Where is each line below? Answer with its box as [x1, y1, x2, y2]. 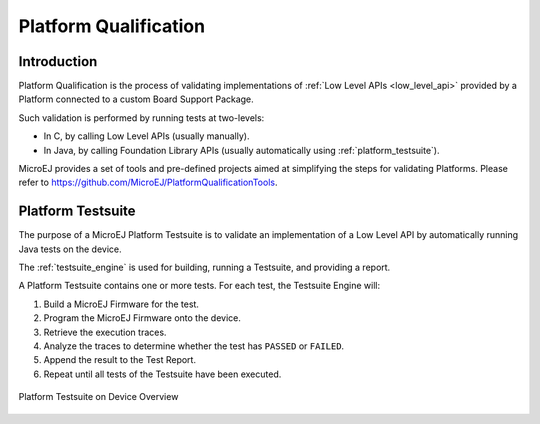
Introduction [18, 53, 98, 70]
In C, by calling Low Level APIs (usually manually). [43, 130, 250, 142]
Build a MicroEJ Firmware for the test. [43, 298, 200, 310]
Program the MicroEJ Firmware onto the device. [43, 312, 242, 324]
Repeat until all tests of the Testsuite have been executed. [43, 368, 282, 380]
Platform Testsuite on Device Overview [18, 391, 179, 403]
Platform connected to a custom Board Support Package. [18, 93, 254, 105]
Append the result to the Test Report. [43, 354, 197, 366]
